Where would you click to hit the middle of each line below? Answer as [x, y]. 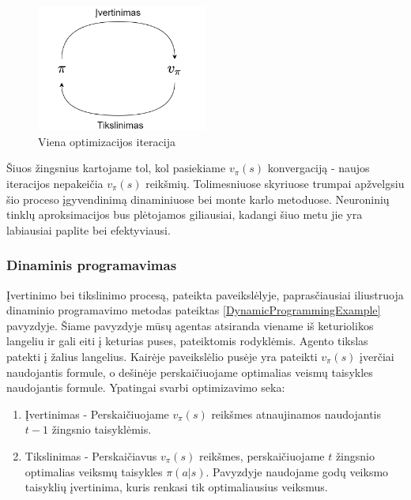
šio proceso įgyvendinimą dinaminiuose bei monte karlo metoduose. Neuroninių [198, 199]
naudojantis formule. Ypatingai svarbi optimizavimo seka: [146, 387]
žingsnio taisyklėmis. [102, 429]
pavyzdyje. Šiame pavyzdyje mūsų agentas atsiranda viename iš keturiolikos [190, 325]
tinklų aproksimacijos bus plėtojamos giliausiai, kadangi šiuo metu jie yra [185, 214]
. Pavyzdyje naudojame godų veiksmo [297, 471]
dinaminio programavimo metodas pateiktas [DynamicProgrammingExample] [194, 310]
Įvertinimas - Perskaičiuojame [97, 414]
